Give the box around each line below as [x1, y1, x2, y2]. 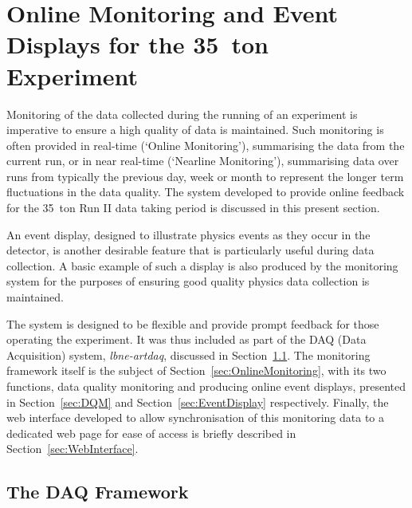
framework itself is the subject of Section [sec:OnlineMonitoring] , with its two [6, 362, 386, 379]
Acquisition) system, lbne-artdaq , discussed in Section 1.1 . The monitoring [6, 346, 371, 363]
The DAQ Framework [6, 479, 189, 504]
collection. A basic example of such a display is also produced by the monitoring [6, 257, 398, 274]
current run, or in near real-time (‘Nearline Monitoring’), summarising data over [6, 152, 399, 169]
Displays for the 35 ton [6, 28, 269, 61]
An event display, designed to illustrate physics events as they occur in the [6, 226, 371, 242]
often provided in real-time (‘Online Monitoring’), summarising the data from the [6, 136, 405, 153]
